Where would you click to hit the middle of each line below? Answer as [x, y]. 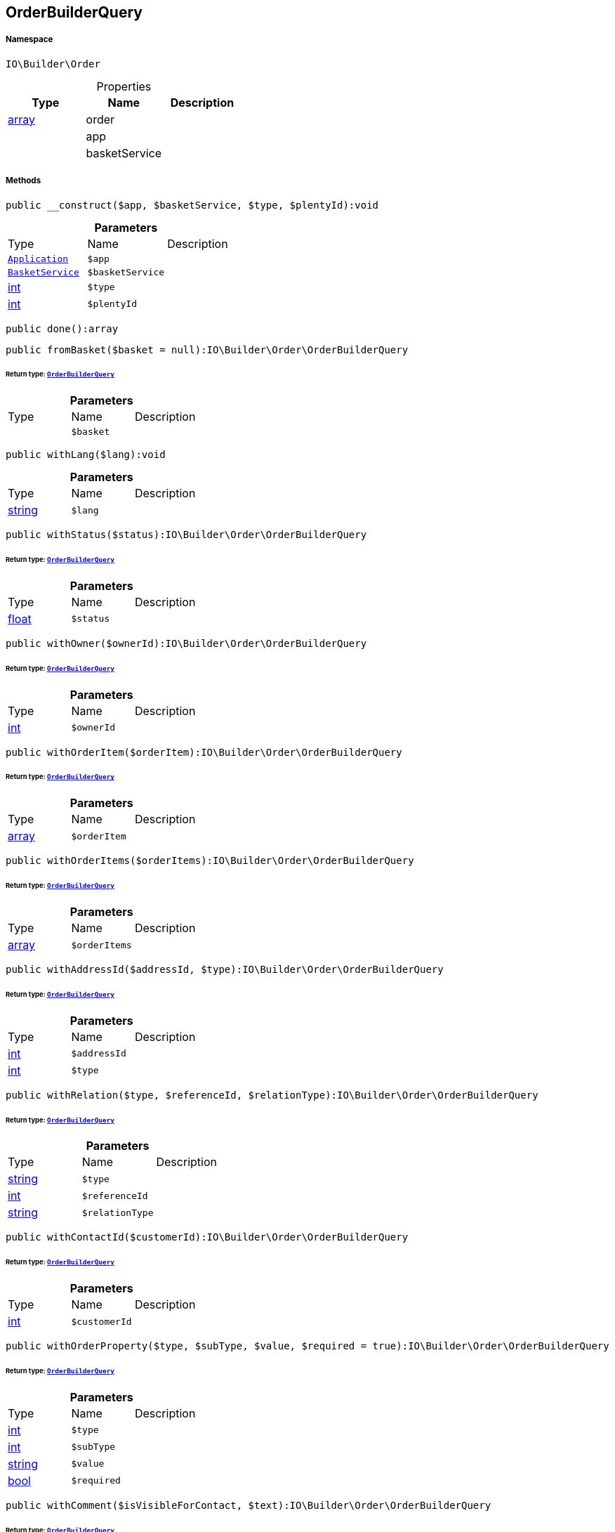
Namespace [29, 40]
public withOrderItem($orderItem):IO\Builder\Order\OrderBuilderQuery [204, 752]
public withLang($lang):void [86, 455]
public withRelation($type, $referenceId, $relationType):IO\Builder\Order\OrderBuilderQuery [272, 1095]
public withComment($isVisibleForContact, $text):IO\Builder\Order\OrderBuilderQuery [249, 1505]
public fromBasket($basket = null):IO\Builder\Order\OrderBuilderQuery [207, 349]
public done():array [62, 328]
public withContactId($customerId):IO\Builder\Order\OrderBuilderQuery [207, 1237]
